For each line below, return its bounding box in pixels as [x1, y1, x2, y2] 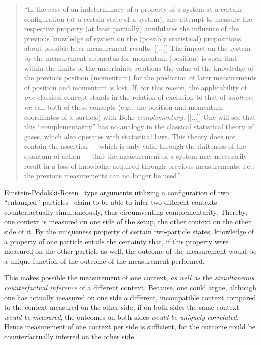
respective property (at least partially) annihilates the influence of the [24, 23, 239, 34]
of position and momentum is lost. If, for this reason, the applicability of [24, 82, 247, 92]
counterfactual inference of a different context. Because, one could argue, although [4, 282, 256, 293]
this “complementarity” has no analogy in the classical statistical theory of [24, 121, 253, 132]
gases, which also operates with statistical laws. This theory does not [24, 131, 236, 141]
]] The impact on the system [164, 43, 251, 53]
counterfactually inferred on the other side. [4, 331, 136, 341]
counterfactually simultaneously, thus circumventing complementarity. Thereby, [4, 206, 247, 217]
